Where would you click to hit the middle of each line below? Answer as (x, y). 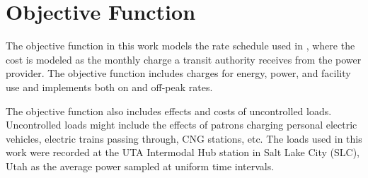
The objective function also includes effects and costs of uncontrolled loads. (169, 111)
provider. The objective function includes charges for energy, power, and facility (178, 73)
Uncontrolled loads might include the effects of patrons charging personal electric (182, 125)
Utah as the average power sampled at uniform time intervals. (140, 166)
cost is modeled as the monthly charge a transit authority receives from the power (184, 59)
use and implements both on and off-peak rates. (109, 87)
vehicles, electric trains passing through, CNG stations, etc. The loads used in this (184, 138)
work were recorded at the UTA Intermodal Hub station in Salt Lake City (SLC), (183, 152)
